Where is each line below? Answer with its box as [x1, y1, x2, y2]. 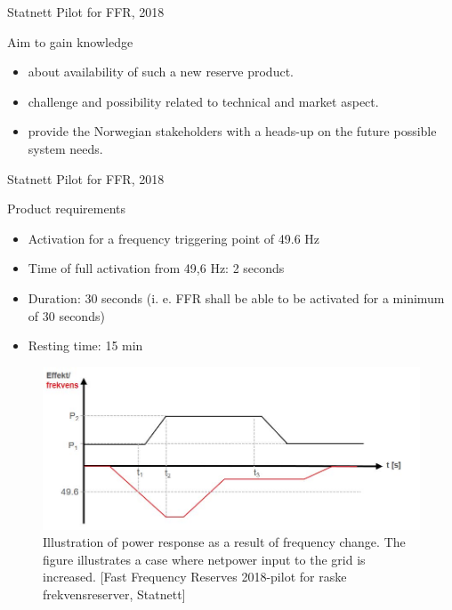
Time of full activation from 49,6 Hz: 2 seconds [28, 259, 285, 277]
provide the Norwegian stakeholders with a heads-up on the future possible [28, 122, 437, 140]
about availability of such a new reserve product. [28, 62, 294, 81]
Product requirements [7, 199, 126, 218]
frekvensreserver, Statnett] [43, 584, 186, 603]
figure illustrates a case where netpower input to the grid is [43, 550, 366, 568]
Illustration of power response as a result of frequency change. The [43, 533, 406, 551]
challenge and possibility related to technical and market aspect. [28, 92, 379, 110]
